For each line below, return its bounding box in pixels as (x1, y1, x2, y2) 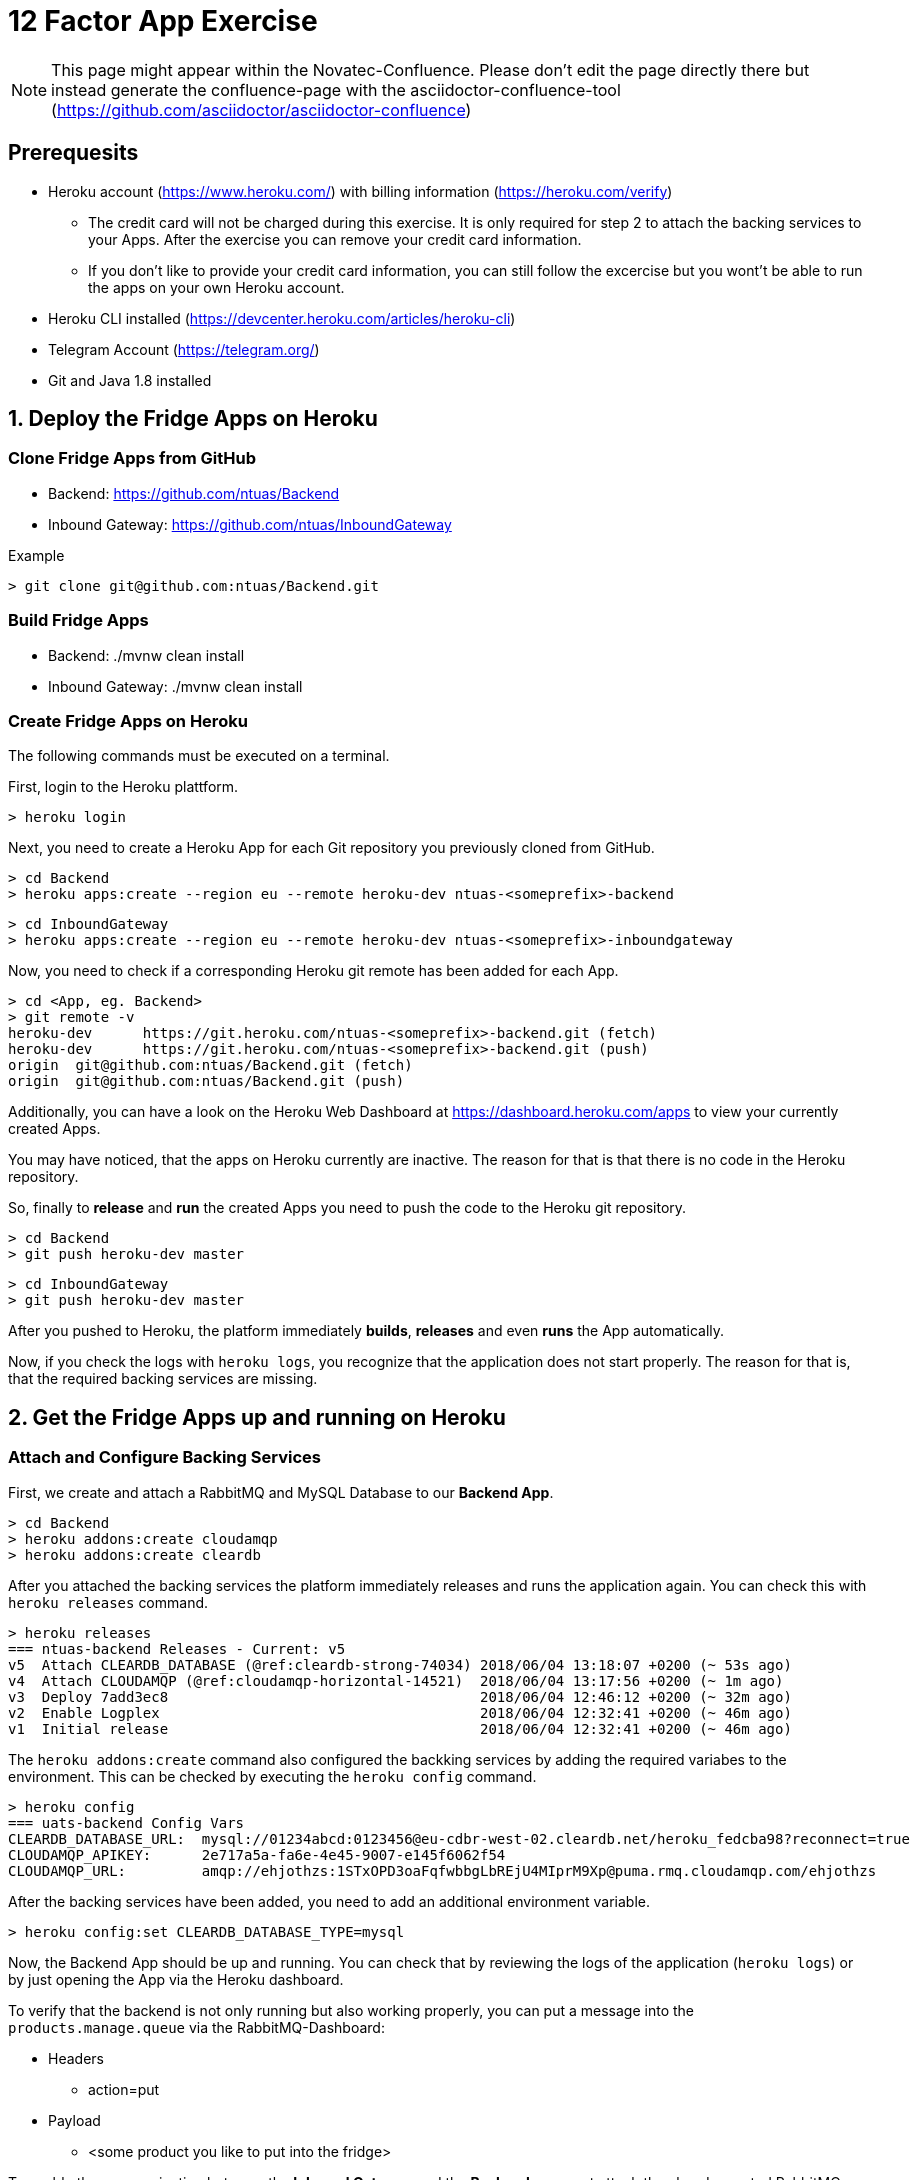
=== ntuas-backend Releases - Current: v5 (8, 1640, 346, 1657)
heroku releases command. (8, 1593, 209, 1611)
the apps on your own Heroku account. (88, 278, 345, 296)
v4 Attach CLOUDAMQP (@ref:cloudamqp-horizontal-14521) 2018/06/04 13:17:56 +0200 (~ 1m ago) (8, 1672, 784, 1689)
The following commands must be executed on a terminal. (8, 747, 390, 765)
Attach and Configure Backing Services (8, 1447, 321, 1468)
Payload (48, 2111, 101, 2129)
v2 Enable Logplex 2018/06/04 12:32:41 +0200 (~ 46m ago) (8, 1704, 792, 1721)
